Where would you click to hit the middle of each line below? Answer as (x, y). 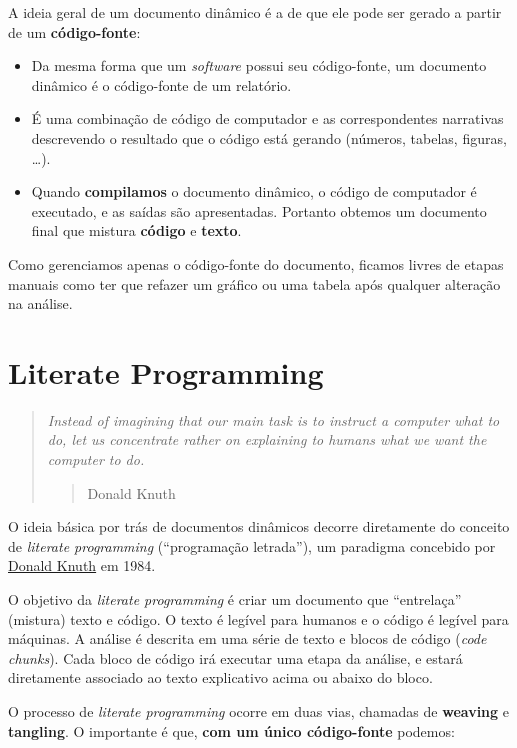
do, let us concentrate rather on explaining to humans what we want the (267, 439)
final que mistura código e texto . (136, 230)
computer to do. (96, 459)
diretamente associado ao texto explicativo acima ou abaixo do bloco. (220, 677)
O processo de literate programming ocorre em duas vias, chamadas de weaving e (258, 710)
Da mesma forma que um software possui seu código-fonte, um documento (259, 65)
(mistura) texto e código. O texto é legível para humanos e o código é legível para (258, 618)
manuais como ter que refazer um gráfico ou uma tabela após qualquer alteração (254, 283)
